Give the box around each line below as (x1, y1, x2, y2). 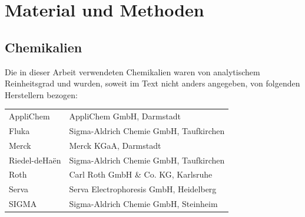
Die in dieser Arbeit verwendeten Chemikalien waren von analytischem (5, 65, 260, 78)
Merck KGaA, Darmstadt (69, 139, 161, 151)
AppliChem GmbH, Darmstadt (69, 110, 181, 122)
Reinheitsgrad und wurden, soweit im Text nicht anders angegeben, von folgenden (5, 77, 300, 89)
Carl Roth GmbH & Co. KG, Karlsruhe (69, 168, 213, 181)
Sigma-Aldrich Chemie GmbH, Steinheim (69, 198, 218, 210)
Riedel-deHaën (9, 153, 61, 166)
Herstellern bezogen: (5, 88, 78, 101)
